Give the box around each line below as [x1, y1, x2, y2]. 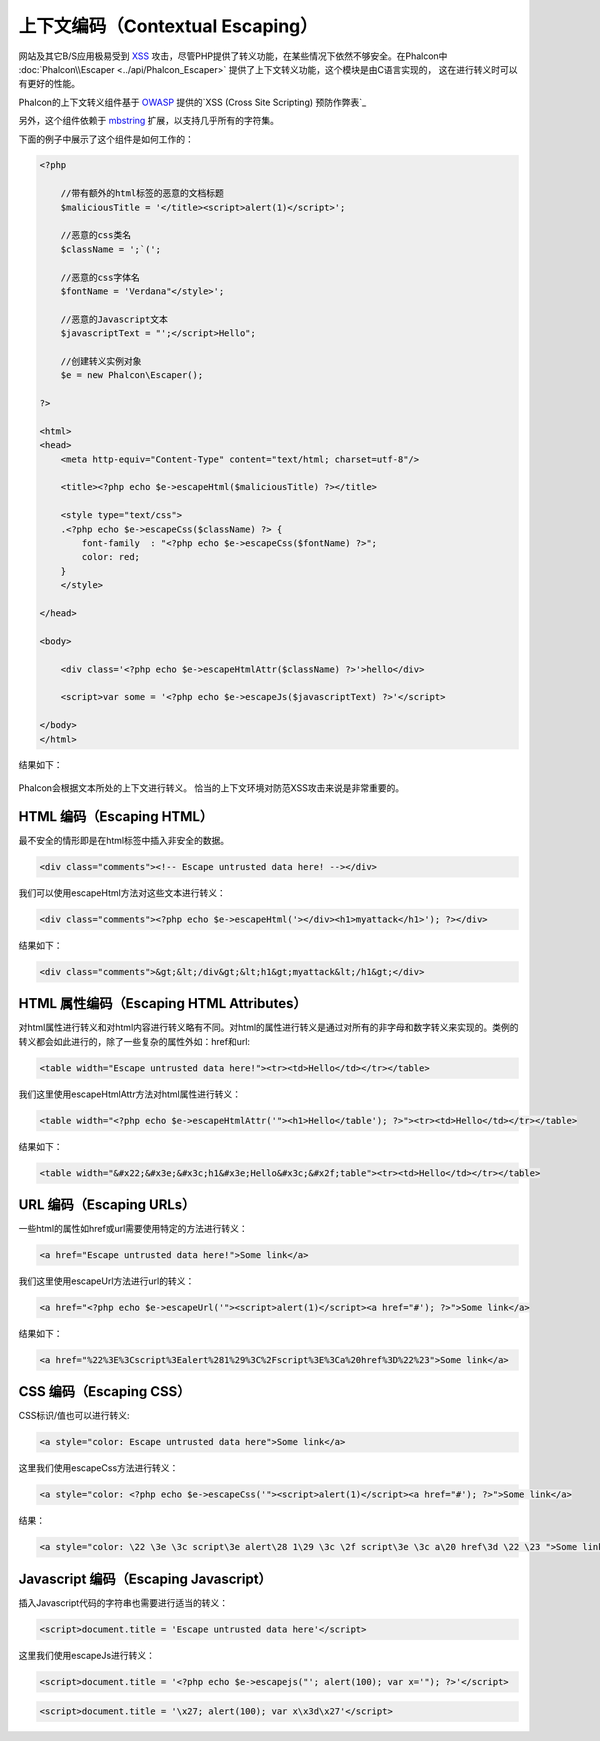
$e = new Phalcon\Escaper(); [60, 370, 204, 381]
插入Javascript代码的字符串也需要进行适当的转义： [18, 1596, 229, 1609]
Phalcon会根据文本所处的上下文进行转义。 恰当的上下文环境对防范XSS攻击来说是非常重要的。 [18, 781, 405, 794]
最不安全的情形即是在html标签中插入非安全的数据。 [18, 834, 230, 846]
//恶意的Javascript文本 [60, 313, 169, 325]
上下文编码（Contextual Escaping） [18, 15, 319, 37]
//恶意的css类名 [60, 230, 132, 241]
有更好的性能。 [18, 78, 80, 90]
